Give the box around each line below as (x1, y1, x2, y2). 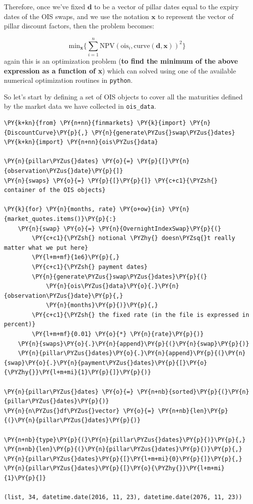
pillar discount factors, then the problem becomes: (4, 21, 155, 31)
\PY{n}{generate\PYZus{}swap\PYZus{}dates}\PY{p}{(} (32, 273, 207, 280)
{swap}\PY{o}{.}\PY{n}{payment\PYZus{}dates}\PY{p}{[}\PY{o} (4, 359, 207, 366)
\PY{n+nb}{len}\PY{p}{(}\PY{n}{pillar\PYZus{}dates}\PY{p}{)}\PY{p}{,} (4, 446, 242, 453)
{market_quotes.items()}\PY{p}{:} (4, 215, 116, 222)
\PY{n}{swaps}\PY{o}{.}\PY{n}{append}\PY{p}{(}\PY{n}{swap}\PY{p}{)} (18, 340, 250, 347)
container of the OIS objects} (4, 187, 106, 194)
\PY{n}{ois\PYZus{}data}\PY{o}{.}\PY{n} (46, 283, 179, 290)
